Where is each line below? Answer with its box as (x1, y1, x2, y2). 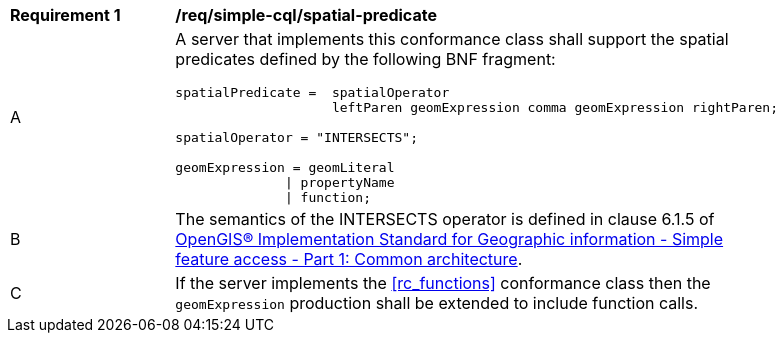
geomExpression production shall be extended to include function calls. (175, 293, 699, 313)
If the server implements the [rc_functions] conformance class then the (175, 273, 711, 293)
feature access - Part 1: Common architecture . (175, 249, 523, 269)
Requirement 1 (10, 5, 121, 25)
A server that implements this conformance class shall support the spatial (175, 29, 729, 49)
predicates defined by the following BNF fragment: (175, 49, 556, 69)
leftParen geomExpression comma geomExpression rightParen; (331, 100, 778, 115)
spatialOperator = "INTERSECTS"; (175, 130, 418, 145)
